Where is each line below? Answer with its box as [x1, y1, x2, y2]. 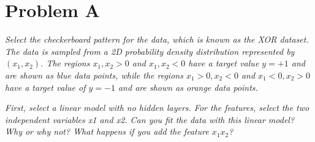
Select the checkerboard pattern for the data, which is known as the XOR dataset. [5, 33, 309, 46]
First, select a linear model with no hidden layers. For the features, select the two [5, 101, 309, 114]
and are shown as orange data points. [118, 80, 258, 93]
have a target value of [5, 80, 86, 93]
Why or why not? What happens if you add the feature [5, 125, 209, 138]
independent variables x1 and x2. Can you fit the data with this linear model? [5, 113, 295, 126]
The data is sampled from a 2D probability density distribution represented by [5, 44, 295, 57]
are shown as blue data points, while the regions [5, 68, 183, 81]
